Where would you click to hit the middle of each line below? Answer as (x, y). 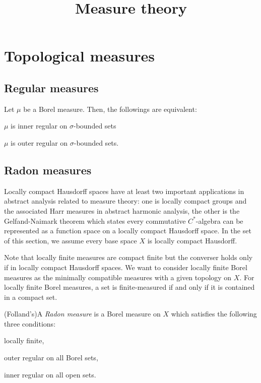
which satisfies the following (214, 314)
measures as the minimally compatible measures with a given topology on (118, 277)
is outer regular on (39, 142)
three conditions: (30, 323)
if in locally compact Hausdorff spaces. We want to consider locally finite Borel (126, 267)
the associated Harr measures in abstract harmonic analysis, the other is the (122, 210)
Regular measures (51, 87)
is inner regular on (39, 126)
